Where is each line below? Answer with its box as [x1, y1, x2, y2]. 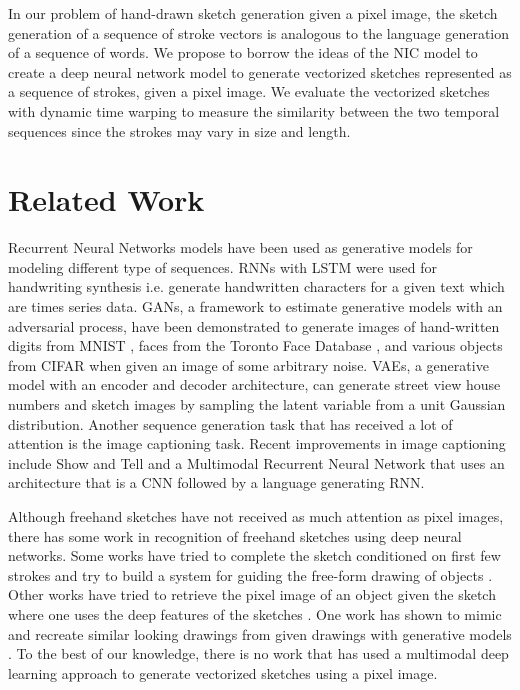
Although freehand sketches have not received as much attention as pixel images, [8, 506, 504, 526]
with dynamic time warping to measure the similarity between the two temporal [8, 100, 500, 121]
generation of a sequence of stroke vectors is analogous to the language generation [8, 22, 510, 43]
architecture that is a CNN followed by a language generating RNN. [8, 472, 425, 493]
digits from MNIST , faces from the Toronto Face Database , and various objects [8, 335, 503, 356]
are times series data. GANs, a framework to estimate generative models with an [8, 296, 503, 317]
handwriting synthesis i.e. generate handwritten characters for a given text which [8, 276, 505, 297]
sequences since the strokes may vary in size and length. [8, 120, 351, 141]
